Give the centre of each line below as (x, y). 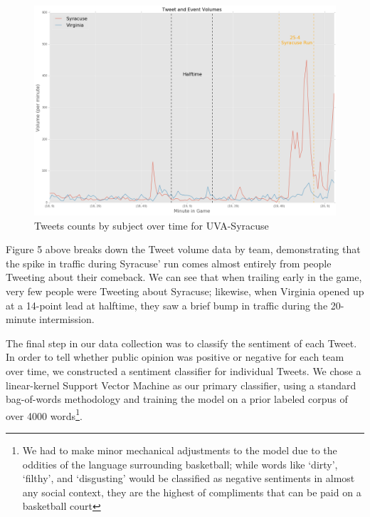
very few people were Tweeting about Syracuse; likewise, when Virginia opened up (185, 291)
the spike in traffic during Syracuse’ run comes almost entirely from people (169, 263)
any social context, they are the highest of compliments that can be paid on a (192, 492)
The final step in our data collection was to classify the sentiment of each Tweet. (181, 343)
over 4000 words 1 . (44, 414)
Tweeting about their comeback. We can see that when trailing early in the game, (184, 277)
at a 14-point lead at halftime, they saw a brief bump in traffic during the (167, 305)
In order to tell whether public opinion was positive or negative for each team (175, 357)
